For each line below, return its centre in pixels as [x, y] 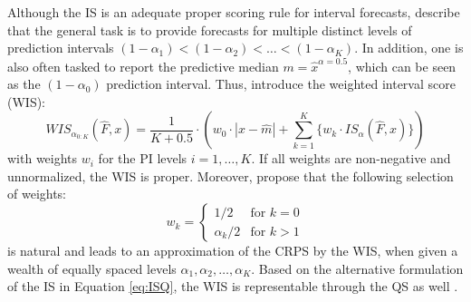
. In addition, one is [409, 48]
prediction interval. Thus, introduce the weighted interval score [281, 84]
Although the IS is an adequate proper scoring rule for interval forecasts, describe [234, 12]
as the [24, 84]
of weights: [37, 194]
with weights [43, 158]
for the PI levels [143, 158]
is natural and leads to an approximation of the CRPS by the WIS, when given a [233, 251]
